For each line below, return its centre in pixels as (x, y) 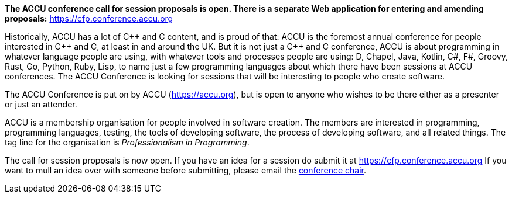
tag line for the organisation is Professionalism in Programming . (127, 142)
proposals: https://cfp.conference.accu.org (89, 18)
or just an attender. (41, 104)
